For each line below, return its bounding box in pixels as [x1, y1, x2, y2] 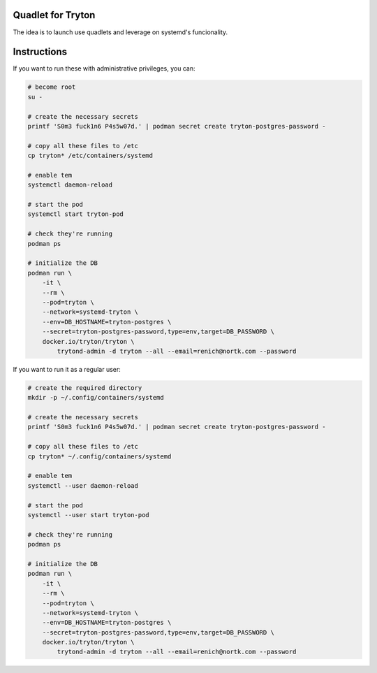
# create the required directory [27, 384, 142, 391]
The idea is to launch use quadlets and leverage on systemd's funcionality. [13, 28, 228, 36]
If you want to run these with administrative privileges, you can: [13, 64, 195, 73]
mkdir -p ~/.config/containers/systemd [27, 393, 164, 402]
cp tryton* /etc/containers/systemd [27, 152, 154, 160]
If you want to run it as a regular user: [13, 365, 121, 373]
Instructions [13, 46, 68, 58]
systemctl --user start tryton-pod [27, 511, 149, 519]
